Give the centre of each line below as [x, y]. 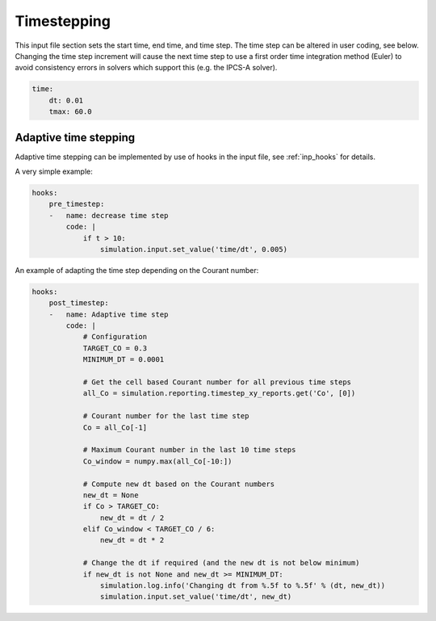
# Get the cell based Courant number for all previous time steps [217, 382]
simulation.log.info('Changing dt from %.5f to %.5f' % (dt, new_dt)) [243, 586]
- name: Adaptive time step [109, 314]
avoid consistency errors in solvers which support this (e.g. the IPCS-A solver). [146, 68]
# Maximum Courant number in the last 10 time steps [189, 450]
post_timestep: [79, 303]
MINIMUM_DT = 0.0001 [124, 360]
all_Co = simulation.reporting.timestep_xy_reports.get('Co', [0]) [219, 393]
